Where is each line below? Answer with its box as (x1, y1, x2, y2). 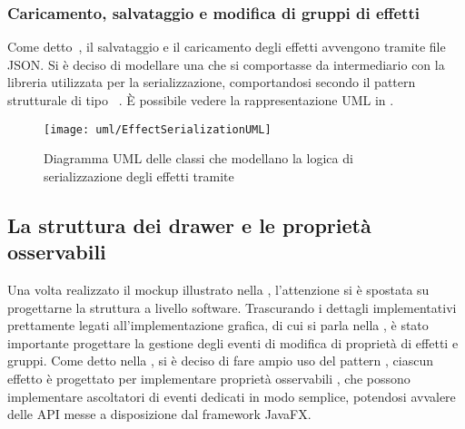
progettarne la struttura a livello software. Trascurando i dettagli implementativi (7, 297, 457, 317)
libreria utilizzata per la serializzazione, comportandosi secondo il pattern (7, 73, 416, 92)
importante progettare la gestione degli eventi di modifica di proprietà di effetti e (7, 333, 459, 352)
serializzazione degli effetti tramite (44, 166, 234, 185)
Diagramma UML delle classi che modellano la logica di (44, 149, 353, 168)
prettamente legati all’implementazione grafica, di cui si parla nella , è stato (7, 316, 429, 335)
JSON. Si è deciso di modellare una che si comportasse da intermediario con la (7, 54, 445, 73)
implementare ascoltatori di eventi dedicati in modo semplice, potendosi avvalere (7, 386, 456, 405)
